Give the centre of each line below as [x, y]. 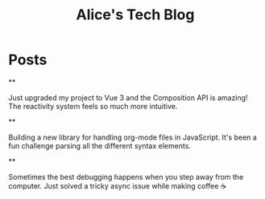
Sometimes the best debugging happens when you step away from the [126, 177]
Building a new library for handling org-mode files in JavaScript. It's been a [133, 137]
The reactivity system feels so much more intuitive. [93, 106]
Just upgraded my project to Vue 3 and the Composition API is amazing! [128, 97]
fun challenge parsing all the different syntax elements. [100, 145]
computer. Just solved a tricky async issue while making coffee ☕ [118, 185]
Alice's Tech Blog [135, 15]
